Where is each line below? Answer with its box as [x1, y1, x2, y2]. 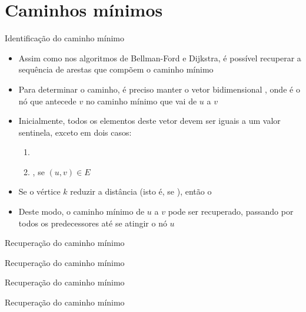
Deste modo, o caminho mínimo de [18, 205, 145, 218]
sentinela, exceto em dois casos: [18, 126, 132, 138]
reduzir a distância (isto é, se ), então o [70, 185, 212, 198]
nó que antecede [18, 94, 76, 107]
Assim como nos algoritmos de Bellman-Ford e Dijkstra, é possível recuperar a [18, 51, 301, 64]
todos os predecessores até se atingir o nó [18, 216, 167, 229]
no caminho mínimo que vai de [85, 94, 197, 107]
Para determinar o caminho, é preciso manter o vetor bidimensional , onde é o [18, 83, 300, 95]
